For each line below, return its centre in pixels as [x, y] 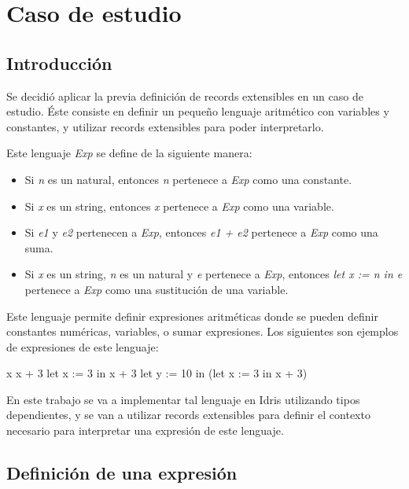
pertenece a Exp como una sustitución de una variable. [157, 289]
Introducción [59, 63]
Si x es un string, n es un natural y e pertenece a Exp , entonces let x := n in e [214, 274]
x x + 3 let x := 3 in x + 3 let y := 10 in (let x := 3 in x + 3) [157, 373]
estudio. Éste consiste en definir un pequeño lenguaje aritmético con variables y [198, 111]
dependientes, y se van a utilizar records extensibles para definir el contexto [188, 415]
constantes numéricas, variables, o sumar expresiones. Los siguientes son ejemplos [203, 331]
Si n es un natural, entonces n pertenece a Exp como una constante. [188, 179]
